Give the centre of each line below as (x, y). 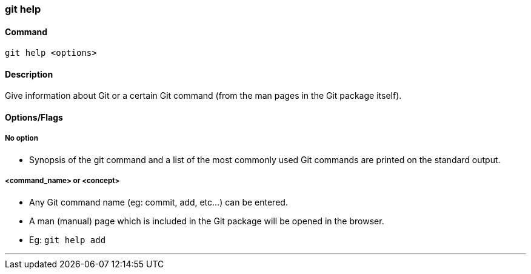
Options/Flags (34, 118)
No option (22, 139)
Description (29, 74)
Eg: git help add (68, 239)
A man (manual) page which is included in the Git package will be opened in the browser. (207, 221)
